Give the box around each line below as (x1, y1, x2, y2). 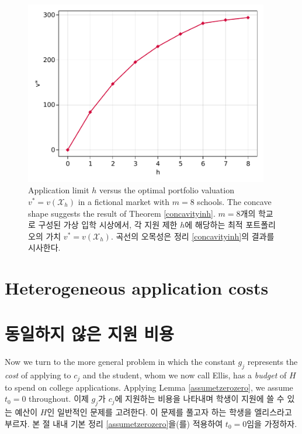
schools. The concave (197, 195, 272, 207)
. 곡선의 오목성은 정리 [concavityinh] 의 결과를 (110, 230, 275, 242)
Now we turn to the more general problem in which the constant (5, 356, 235, 368)
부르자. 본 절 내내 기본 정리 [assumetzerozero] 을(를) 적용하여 (5, 417, 223, 429)
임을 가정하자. (247, 417, 297, 429)
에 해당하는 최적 (185, 218, 243, 231)
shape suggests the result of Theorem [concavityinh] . (28, 207, 216, 219)
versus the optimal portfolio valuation (99, 184, 234, 196)
